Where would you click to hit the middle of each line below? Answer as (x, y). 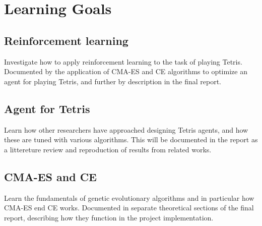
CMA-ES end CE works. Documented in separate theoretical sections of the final (129, 208)
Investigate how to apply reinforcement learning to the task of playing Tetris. (123, 61)
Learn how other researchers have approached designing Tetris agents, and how (126, 129)
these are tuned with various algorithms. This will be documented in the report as (131, 139)
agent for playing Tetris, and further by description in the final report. (113, 81)
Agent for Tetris (47, 108)
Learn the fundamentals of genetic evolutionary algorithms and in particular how (129, 197)
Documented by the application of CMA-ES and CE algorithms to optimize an (126, 71)
